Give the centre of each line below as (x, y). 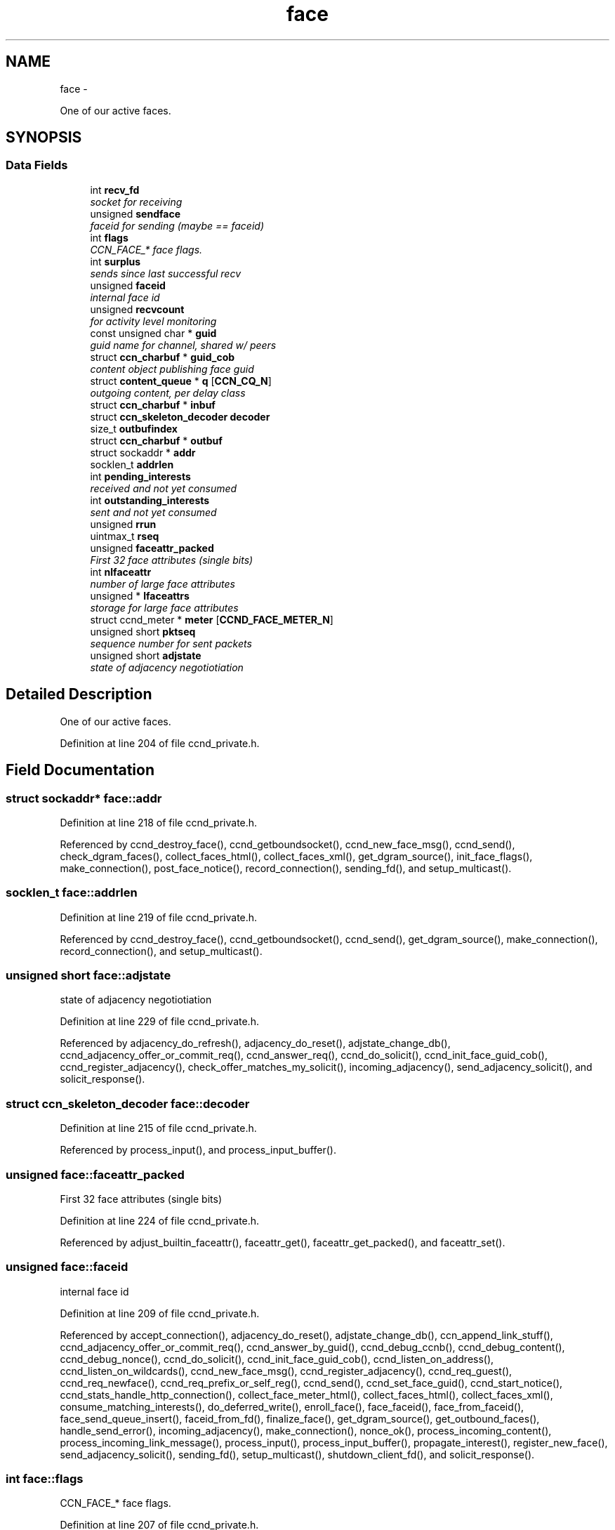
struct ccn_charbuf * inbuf (153, 404)
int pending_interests (140, 476)
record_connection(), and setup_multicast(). (161, 951)
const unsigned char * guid (153, 333)
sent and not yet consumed (153, 512)
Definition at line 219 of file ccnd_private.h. (159, 917)
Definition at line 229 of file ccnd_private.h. (159, 1022)
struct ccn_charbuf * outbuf (156, 440)
